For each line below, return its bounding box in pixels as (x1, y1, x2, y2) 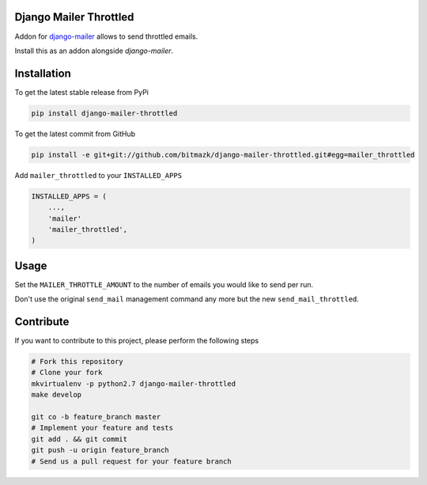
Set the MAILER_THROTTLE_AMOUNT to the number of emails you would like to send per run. (14, 279, 314, 289)
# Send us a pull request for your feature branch (31, 457, 232, 466)
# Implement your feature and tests (31, 423, 174, 433)
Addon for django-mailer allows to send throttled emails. (14, 32, 198, 41)
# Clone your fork (31, 368, 103, 377)
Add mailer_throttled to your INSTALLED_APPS (14, 170, 182, 180)
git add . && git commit (31, 434, 128, 443)
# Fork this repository (31, 357, 124, 366)
